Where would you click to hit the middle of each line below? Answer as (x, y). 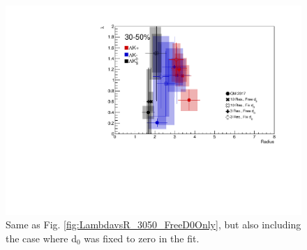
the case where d (41, 238)
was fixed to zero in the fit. (142, 238)
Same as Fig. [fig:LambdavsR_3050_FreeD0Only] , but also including (153, 225)
